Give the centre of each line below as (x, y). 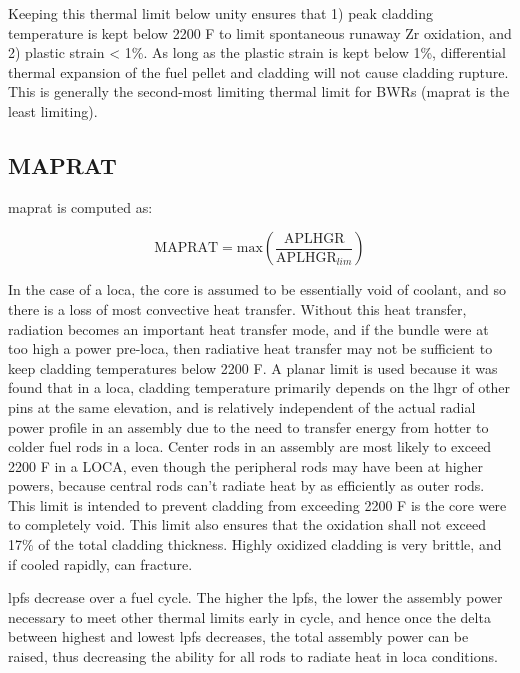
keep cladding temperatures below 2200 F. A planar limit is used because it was (253, 367)
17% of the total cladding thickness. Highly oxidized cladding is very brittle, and (255, 544)
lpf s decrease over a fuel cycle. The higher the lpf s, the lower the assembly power (255, 597)
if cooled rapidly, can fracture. (100, 563)
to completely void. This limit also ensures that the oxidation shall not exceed (247, 524)
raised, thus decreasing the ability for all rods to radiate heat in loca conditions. (253, 656)
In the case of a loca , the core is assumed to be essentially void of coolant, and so (257, 289)
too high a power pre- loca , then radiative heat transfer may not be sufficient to (250, 348)
